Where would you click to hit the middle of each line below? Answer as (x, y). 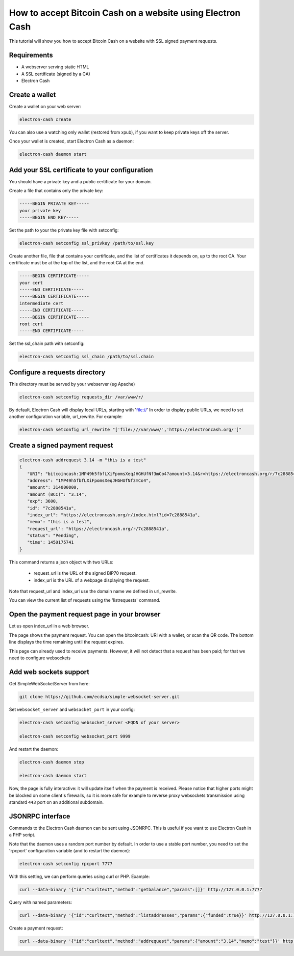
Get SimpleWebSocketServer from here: (49, 683)
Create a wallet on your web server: (45, 106)
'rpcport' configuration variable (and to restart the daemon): (70, 851)
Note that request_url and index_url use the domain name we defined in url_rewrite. (93, 591)
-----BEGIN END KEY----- (49, 217)
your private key (40, 211)
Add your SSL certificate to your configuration (81, 170)
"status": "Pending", (53, 536)
